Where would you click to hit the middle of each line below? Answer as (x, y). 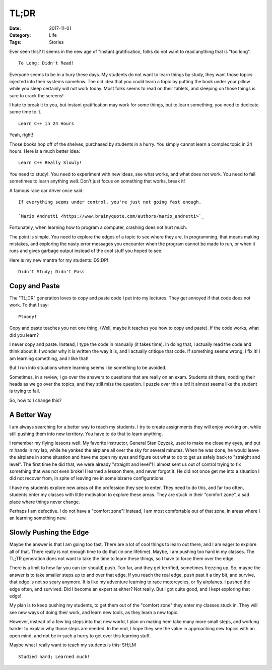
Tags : (15, 42)
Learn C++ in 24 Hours (46, 123)
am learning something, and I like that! (49, 358)
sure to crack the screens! (37, 95)
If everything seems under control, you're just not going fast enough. (110, 202)
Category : (20, 35)
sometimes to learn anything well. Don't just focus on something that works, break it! (97, 181)
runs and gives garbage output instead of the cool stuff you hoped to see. (86, 251)
